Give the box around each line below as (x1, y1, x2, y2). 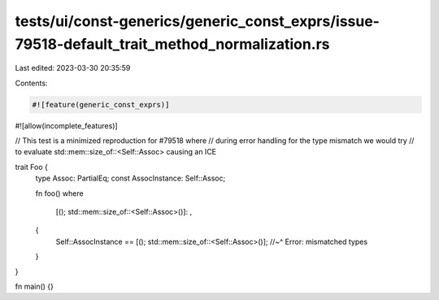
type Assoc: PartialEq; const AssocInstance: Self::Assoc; (35, 173, 226, 183)
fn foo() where (35, 188, 85, 198)
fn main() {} (15, 281, 54, 291)
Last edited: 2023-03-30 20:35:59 (15, 63, 131, 73)
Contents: (15, 78, 48, 88)
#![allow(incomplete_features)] (15, 120, 118, 130)
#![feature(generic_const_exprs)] (32, 100, 170, 109)
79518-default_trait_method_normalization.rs (15, 35, 330, 53)
